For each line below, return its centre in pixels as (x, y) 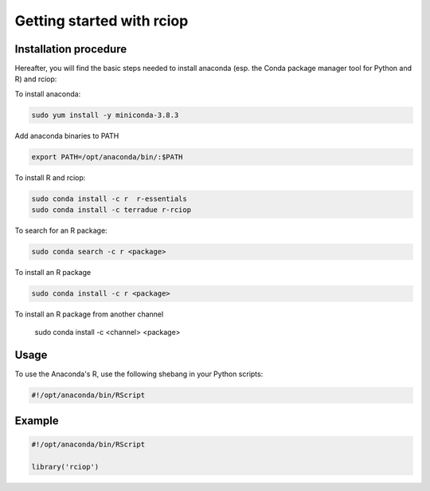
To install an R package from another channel (89, 314)
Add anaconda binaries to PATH (67, 136)
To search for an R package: (61, 230)
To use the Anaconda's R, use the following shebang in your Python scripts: (139, 374)
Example (37, 420)
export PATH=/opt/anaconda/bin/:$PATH (107, 157)
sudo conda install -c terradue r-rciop (111, 210)
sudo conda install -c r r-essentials (109, 198)
